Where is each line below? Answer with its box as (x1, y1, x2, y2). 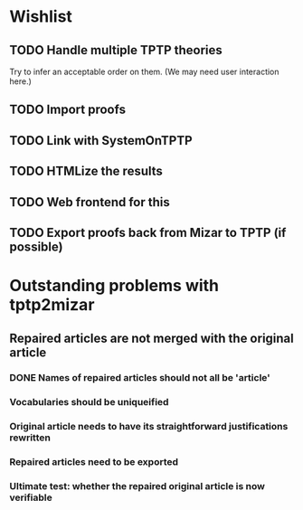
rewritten (9, 431, 52, 444)
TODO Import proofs (9, 102, 127, 118)
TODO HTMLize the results (9, 164, 163, 179)
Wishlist (9, 6, 72, 27)
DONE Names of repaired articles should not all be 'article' (9, 372, 271, 384)
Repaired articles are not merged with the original (9, 330, 294, 345)
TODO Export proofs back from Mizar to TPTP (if (9, 224, 287, 241)
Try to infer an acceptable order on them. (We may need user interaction (9, 66, 279, 77)
